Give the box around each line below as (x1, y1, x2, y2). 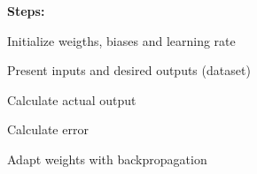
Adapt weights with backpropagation (7, 149, 207, 168)
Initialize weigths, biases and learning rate (7, 31, 236, 49)
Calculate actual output (7, 90, 136, 109)
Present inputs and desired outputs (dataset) (7, 61, 251, 79)
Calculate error (7, 120, 89, 139)
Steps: (7, 2, 45, 19)
